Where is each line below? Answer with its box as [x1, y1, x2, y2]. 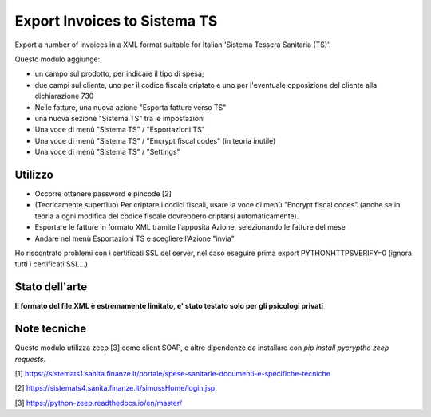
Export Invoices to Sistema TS [14, 12, 218, 30]
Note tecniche [14, 322, 87, 336]
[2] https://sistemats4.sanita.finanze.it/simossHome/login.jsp [14, 384, 215, 393]
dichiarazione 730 [34, 92, 94, 101]
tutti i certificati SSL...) [14, 259, 88, 269]
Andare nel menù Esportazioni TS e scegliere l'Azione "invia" [34, 234, 235, 243]
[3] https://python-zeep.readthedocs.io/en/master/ [14, 398, 183, 407]
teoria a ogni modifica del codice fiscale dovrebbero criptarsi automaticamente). [34, 211, 299, 221]
